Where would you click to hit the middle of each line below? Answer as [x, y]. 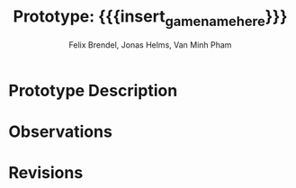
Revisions [46, 172]
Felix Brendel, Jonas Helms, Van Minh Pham [150, 45]
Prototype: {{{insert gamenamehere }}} [150, 18]
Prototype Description [93, 90]
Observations [61, 131]
